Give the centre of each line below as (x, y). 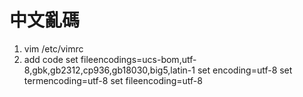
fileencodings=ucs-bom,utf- (138, 59)
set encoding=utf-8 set (245, 70)
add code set (51, 59)
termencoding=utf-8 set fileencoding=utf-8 (113, 80)
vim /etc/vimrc (53, 48)
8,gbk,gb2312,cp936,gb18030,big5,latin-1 (109, 70)
